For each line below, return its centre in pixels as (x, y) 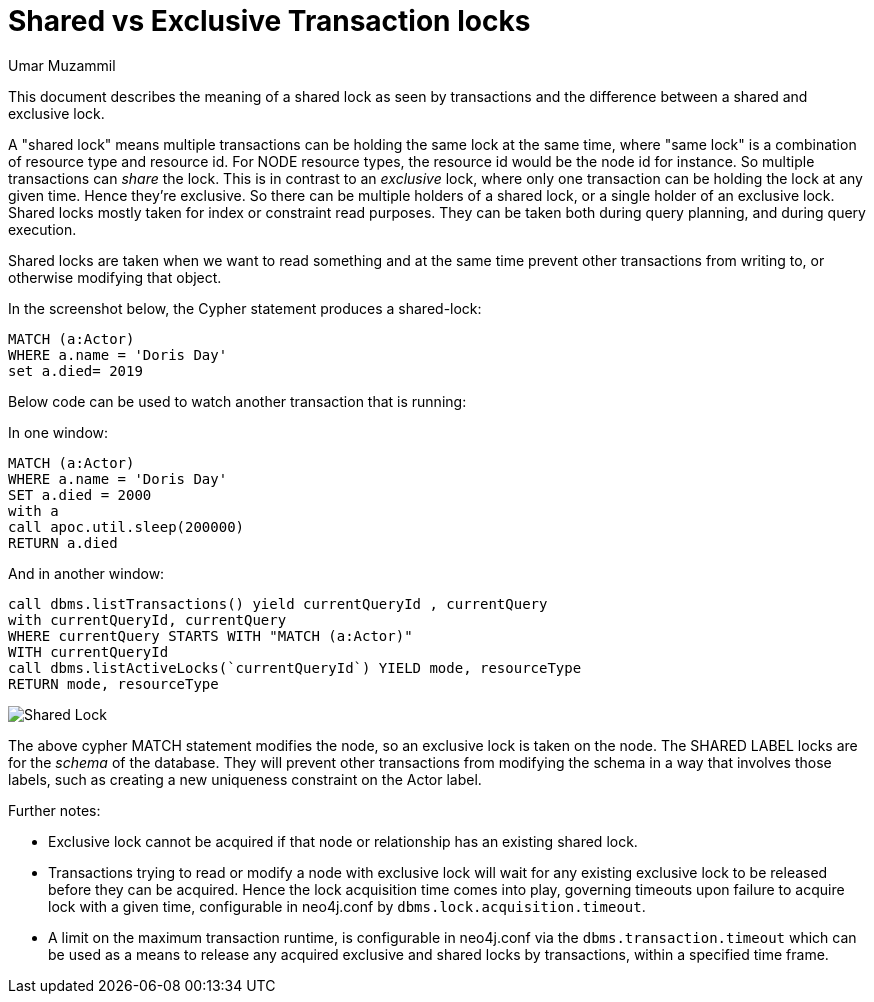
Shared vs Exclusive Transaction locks (269, 21)
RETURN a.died (63, 542)
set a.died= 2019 (75, 370)
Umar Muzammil (62, 65)
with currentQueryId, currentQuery (147, 619)
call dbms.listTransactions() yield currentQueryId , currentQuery (278, 603)
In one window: (58, 432)
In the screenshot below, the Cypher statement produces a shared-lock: (245, 308)
